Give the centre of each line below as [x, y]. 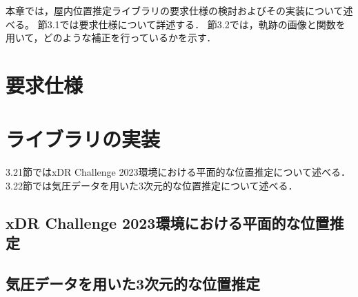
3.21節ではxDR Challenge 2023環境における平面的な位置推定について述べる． [178, 172]
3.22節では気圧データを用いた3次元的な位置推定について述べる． [152, 185]
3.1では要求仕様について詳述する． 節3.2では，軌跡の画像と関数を [196, 24]
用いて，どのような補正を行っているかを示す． [111, 38]
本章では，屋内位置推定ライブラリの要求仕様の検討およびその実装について [175, 10]
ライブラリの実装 [83, 139]
